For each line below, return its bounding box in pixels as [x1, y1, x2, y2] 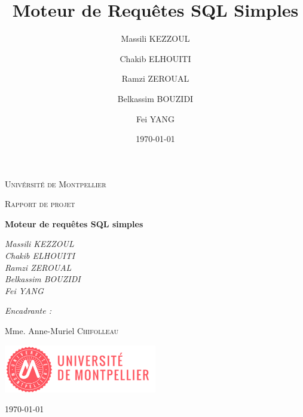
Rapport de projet [5, 197, 75, 210]
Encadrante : [5, 304, 52, 317]
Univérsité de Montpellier [5, 177, 106, 190]
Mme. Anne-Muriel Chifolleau [5, 325, 119, 337]
